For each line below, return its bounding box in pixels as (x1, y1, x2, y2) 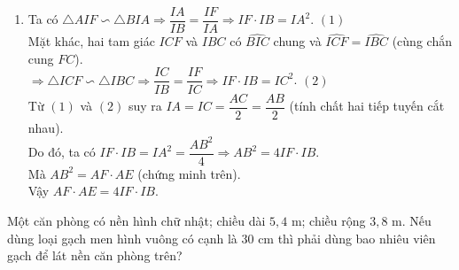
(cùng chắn (392, 32, 452, 50)
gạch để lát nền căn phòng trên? (7, 246, 183, 265)
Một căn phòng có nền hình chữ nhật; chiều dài (7, 211, 266, 229)
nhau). (27, 118, 64, 136)
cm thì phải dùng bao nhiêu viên (258, 228, 436, 247)
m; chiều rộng (291, 211, 366, 229)
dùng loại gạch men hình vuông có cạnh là (7, 228, 237, 247)
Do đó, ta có (27, 143, 96, 161)
